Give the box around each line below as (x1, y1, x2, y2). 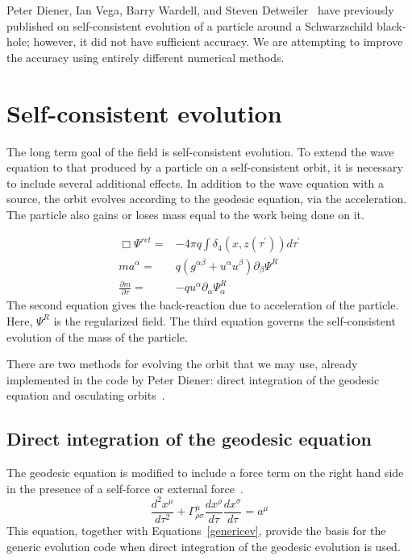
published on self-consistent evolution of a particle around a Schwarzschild (6, 17, 373, 34)
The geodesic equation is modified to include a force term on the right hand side (6, 464, 404, 481)
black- (377, 17, 406, 34)
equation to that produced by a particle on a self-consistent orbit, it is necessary (6, 159, 403, 176)
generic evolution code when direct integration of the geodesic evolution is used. (6, 537, 401, 554)
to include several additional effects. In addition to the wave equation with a (6, 174, 385, 191)
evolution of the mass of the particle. (6, 328, 188, 345)
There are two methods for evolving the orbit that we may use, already (6, 355, 358, 372)
